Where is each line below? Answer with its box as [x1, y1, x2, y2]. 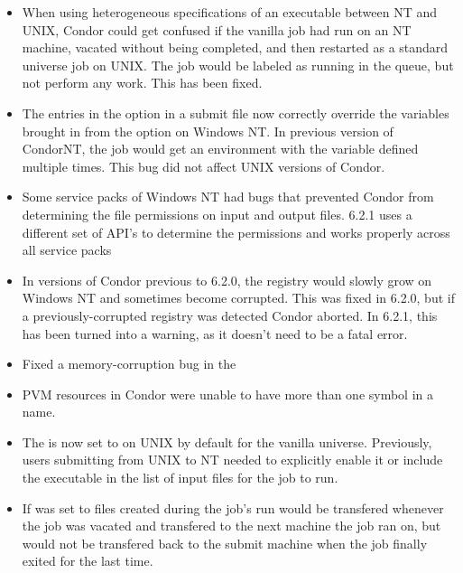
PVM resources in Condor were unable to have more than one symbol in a [22, 384, 434, 403]
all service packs [22, 240, 112, 259]
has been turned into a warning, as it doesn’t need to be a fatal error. [22, 324, 408, 343]
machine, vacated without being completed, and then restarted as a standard [22, 38, 449, 57]
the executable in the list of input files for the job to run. [22, 468, 338, 487]
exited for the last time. [22, 551, 153, 570]
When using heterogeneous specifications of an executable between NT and [22, 3, 438, 21]
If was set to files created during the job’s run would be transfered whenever [22, 498, 444, 517]
